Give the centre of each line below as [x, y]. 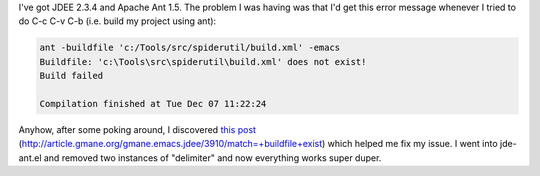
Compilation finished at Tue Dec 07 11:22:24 [153, 103]
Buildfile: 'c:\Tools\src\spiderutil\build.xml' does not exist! [203, 61]
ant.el [30, 157]
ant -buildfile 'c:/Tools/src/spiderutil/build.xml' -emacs [190, 48]
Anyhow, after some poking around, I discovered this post [137, 129]
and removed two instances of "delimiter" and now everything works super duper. [212, 157]
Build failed [71, 76]
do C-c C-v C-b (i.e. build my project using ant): [117, 21]
